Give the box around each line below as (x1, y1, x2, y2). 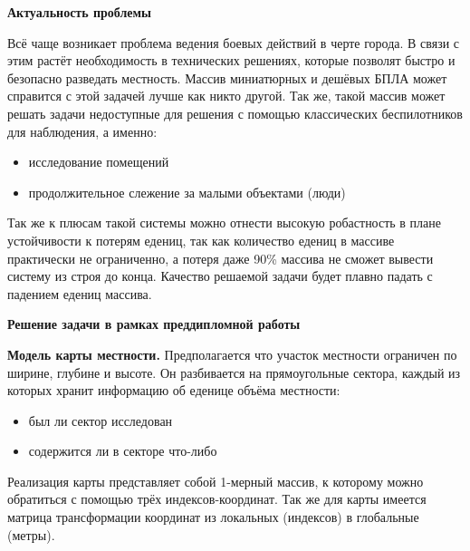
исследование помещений (28, 152, 169, 171)
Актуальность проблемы (7, 3, 152, 21)
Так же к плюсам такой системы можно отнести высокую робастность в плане (7, 213, 442, 232)
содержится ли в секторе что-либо (28, 441, 217, 460)
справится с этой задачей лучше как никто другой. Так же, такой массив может (7, 86, 446, 105)
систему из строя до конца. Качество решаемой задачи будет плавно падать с (7, 266, 433, 285)
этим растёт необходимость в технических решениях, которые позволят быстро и (7, 51, 456, 70)
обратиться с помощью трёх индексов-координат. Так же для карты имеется (7, 489, 427, 508)
